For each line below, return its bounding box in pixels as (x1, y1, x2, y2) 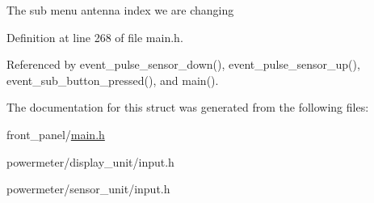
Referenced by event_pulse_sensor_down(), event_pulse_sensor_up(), (6, 56, 360, 73)
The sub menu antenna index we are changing (6, 2, 234, 18)
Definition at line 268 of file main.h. (6, 28, 183, 45)
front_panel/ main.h (6, 125, 105, 142)
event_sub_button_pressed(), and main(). (6, 71, 219, 88)
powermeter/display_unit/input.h (6, 153, 174, 170)
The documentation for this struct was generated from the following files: (6, 99, 369, 116)
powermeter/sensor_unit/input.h (6, 180, 170, 197)
